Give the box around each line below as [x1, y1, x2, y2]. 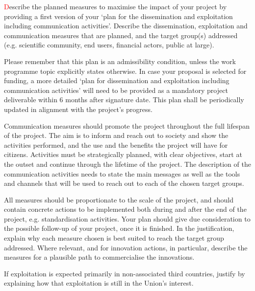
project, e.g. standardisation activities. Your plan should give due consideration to [4, 213, 251, 224]
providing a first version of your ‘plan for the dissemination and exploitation [4, 11, 233, 21]
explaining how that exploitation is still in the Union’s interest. [4, 278, 194, 288]
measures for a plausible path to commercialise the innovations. [4, 252, 195, 262]
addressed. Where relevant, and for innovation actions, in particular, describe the [4, 242, 248, 252]
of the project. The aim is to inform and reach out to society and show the [4, 130, 229, 140]
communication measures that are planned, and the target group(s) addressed [4, 30, 238, 40]
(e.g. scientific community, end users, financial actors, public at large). [4, 40, 214, 50]
